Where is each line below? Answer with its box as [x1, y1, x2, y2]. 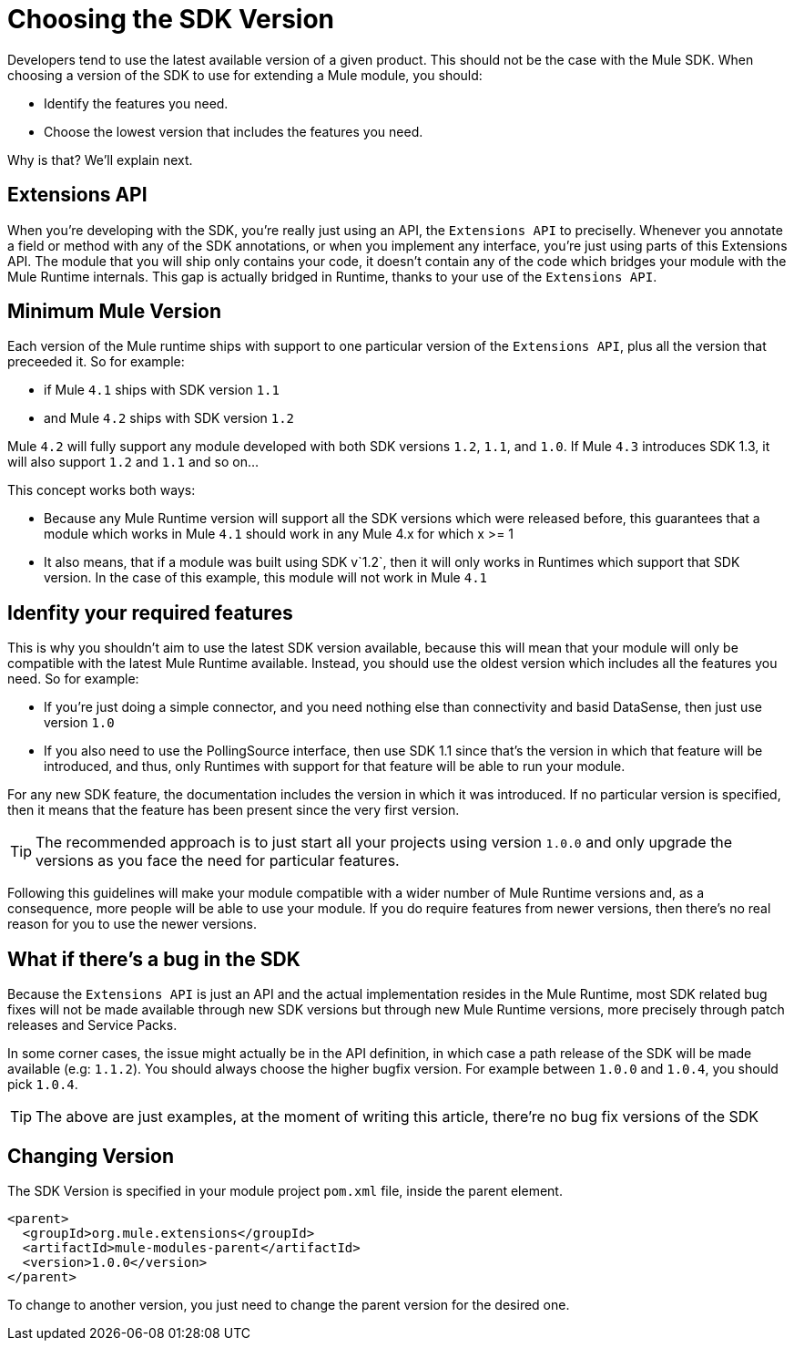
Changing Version [7, 1144, 175, 1168]
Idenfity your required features [7, 601, 293, 624]
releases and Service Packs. [7, 1017, 178, 1034]
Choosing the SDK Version [7, 4, 335, 35]
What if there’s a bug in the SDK [7, 947, 300, 971]
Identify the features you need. [44, 95, 229, 111]
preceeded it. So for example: [7, 354, 185, 370]
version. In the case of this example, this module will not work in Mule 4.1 [44, 570, 488, 586]
